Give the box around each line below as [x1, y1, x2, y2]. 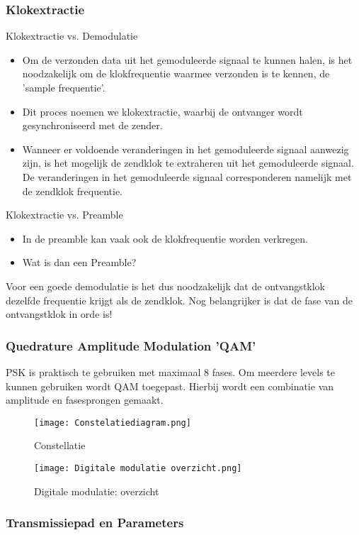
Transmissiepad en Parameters [6, 514, 184, 531]
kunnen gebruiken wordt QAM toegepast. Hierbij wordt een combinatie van [6, 378, 334, 393]
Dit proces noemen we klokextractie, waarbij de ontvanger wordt [22, 104, 303, 118]
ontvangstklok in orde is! [6, 307, 113, 321]
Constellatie [34, 438, 86, 453]
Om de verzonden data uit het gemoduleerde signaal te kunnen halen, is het [22, 52, 353, 67]
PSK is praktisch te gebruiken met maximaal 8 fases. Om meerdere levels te [6, 364, 335, 379]
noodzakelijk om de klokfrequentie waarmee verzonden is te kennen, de [22, 66, 330, 81]
